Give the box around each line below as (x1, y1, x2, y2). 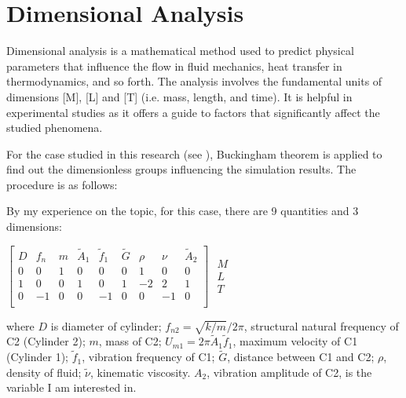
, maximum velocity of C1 (232, 333, 358, 349)
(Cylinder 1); (6, 349, 69, 365)
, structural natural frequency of (243, 317, 399, 334)
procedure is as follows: (6, 176, 118, 192)
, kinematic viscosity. (90, 363, 191, 380)
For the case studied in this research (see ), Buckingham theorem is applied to (6, 145, 382, 162)
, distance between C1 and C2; (227, 349, 375, 365)
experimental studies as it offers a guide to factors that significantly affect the (6, 104, 380, 120)
